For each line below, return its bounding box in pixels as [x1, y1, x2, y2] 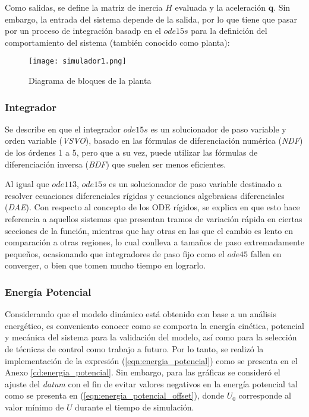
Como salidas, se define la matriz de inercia [5, 1, 163, 13]
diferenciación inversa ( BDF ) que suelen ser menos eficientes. [5, 157, 226, 170]
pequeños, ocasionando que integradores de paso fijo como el [5, 247, 225, 260]
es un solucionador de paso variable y [150, 122, 286, 135]
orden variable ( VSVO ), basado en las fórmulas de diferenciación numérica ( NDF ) [5, 134, 303, 147]
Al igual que [5, 178, 49, 190]
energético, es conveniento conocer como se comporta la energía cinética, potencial [5, 319, 304, 331]
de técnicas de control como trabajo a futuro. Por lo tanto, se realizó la [5, 342, 264, 355]
